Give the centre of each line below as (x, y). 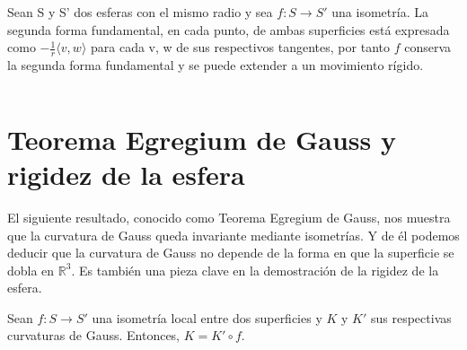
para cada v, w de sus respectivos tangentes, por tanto (240, 47)
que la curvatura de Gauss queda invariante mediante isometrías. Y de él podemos (233, 235)
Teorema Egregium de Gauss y (202, 139)
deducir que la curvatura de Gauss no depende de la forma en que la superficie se (231, 253)
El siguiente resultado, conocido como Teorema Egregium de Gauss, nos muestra (229, 217)
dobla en (31, 270)
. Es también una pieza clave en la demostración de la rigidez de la (255, 270)
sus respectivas (411, 317)
